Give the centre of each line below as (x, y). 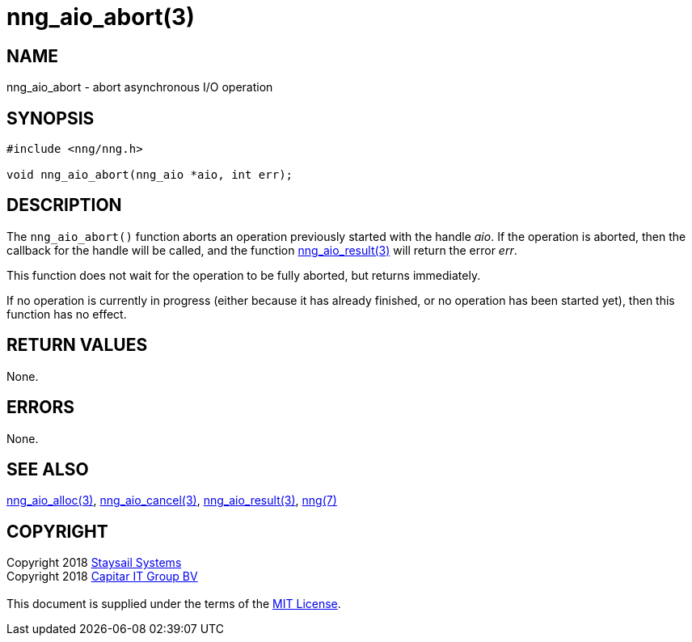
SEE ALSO (48, 469)
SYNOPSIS (51, 118)
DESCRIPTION (64, 205)
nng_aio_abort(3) (101, 17)
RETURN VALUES (77, 345)
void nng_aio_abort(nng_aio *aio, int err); (150, 175)
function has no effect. (67, 314)
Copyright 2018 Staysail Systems (94, 563)
